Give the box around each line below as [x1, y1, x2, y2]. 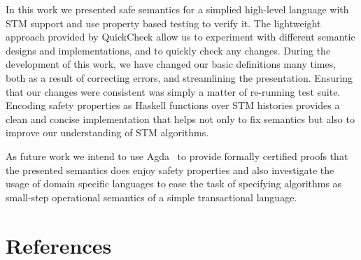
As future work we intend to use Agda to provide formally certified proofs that [6, 148, 348, 163]
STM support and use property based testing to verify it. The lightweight [6, 15, 321, 30]
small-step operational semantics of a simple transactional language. [6, 189, 297, 204]
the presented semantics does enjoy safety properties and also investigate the [6, 162, 334, 177]
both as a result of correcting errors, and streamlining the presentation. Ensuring [6, 70, 353, 85]
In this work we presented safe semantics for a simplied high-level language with [6, 2, 349, 16]
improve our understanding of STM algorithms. [6, 125, 209, 140]
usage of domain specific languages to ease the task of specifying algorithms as [6, 176, 342, 191]
